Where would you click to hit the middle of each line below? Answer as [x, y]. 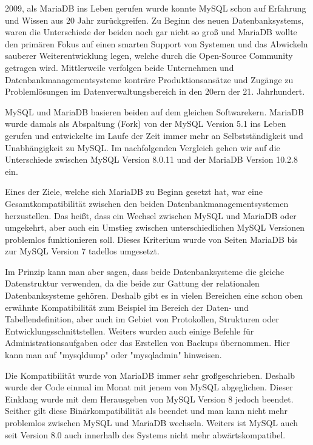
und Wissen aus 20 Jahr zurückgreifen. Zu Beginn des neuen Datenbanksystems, [154, 20]
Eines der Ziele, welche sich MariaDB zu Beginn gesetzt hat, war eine [134, 192]
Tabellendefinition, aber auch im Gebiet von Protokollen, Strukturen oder [142, 319]
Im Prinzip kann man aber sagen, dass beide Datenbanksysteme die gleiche [145, 271]
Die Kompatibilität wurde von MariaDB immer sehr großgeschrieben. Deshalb [150, 375]
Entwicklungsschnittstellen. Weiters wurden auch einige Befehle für [130, 331]
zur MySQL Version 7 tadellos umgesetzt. [82, 251]
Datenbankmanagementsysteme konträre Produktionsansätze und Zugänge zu [149, 79]
